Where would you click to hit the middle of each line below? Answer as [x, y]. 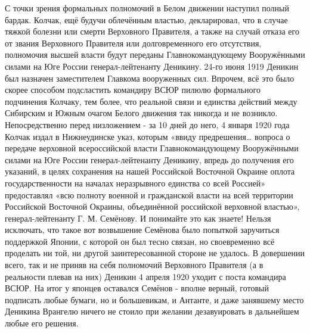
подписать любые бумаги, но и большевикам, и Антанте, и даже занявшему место [154, 299]
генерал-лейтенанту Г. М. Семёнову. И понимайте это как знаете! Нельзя [138, 218]
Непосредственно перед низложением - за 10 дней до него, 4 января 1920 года [147, 124]
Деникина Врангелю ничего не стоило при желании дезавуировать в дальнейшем [152, 311]
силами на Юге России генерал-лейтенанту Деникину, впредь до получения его [149, 159]
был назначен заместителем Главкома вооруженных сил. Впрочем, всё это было [150, 78]
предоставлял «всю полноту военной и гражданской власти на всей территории [149, 194]
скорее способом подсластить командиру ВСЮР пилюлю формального [133, 90]
